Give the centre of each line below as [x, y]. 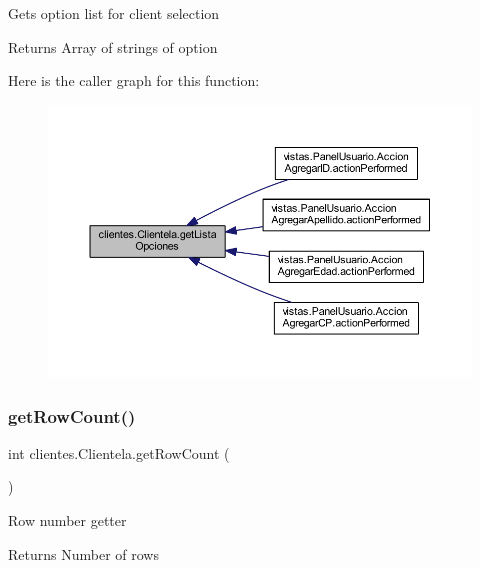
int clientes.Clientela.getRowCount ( [119, 452]
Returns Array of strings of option [113, 46]
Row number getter [67, 519]
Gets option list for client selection [114, 13]
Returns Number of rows [83, 553]
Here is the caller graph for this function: [134, 80]
